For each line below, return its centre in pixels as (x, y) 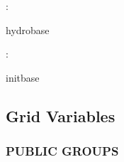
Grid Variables (61, 115)
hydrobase (28, 29)
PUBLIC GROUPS (62, 151)
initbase (23, 77)
